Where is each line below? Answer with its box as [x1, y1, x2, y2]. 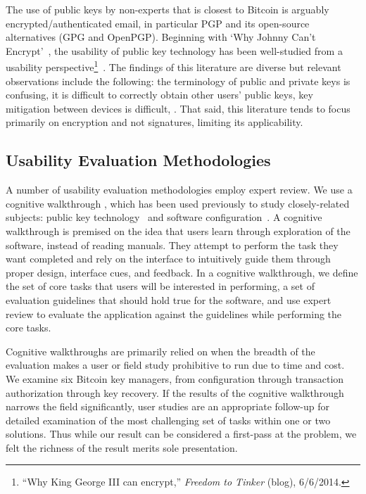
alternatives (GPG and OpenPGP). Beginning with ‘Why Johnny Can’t [6, 30, 316, 44]
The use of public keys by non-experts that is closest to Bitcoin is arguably [6, 2, 329, 16]
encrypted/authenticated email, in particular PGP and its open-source [6, 15, 310, 30]
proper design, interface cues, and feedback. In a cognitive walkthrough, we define [6, 265, 358, 279]
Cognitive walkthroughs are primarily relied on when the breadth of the [6, 343, 315, 358]
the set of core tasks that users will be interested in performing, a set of [6, 279, 315, 293]
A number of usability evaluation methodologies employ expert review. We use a [6, 182, 353, 197]
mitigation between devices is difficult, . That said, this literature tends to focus [6, 101, 351, 115]
